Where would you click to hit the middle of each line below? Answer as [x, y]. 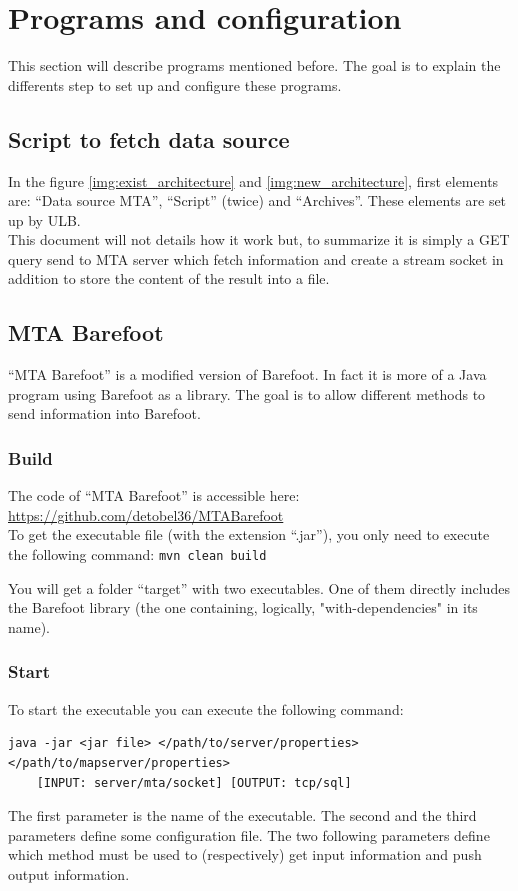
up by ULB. [44, 219]
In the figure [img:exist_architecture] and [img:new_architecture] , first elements [253, 180]
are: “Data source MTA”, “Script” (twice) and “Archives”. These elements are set [257, 200]
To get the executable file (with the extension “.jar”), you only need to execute [249, 534]
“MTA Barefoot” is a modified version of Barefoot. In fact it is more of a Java [247, 374]
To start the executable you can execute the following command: [206, 708]
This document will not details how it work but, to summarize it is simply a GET [259, 239]
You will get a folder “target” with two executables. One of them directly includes [259, 587]
